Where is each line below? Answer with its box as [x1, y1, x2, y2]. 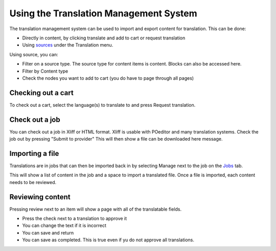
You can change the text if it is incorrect [22, 222, 107, 229]
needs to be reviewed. [9, 179, 57, 185]
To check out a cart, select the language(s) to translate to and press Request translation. [9, 102, 196, 108]
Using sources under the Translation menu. [22, 42, 113, 48]
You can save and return [22, 230, 74, 236]
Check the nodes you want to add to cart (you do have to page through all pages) [22, 75, 194, 81]
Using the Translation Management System [9, 8, 198, 19]
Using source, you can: [9, 51, 58, 57]
